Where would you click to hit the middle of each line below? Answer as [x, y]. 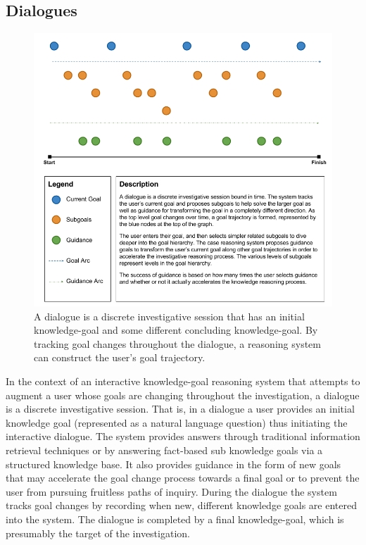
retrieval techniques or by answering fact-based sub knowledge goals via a [164, 450]
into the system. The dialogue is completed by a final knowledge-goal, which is [175, 519]
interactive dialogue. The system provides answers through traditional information [183, 436]
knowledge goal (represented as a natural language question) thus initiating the [177, 422]
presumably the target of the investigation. [98, 533]
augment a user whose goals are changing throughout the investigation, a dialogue [183, 395]
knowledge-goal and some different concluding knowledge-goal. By [176, 330]
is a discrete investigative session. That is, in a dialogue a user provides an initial [180, 409]
